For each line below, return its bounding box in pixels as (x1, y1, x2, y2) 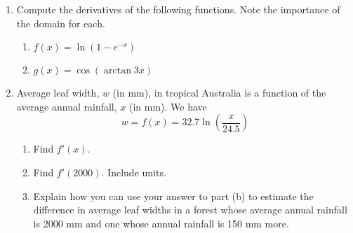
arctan (104, 66, 131, 76)
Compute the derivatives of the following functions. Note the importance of (16, 2, 340, 16)
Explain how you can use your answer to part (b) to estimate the (33, 188, 314, 203)
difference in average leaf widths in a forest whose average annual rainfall (33, 202, 347, 217)
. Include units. (101, 164, 166, 179)
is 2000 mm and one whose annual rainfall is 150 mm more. (33, 216, 289, 230)
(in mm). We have (128, 99, 207, 113)
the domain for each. (16, 15, 105, 30)
